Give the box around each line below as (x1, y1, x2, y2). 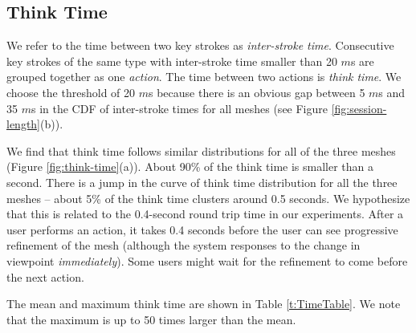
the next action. (6, 268, 84, 285)
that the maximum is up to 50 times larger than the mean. (6, 311, 296, 327)
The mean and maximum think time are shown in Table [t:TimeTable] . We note (6, 295, 401, 312)
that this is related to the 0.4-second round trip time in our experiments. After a (6, 205, 404, 222)
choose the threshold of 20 (6, 83, 136, 100)
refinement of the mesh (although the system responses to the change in (6, 237, 361, 254)
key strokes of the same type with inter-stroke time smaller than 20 (6, 52, 337, 69)
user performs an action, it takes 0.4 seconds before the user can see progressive (6, 221, 398, 238)
